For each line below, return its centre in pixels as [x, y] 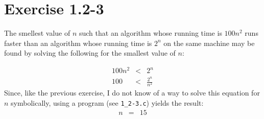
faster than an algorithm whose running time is [78, 43]
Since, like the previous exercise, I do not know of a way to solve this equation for [132, 93]
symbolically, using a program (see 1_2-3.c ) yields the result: [107, 102]
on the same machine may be [209, 43]
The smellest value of [37, 33]
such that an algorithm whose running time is [150, 33]
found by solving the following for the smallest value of [90, 53]
